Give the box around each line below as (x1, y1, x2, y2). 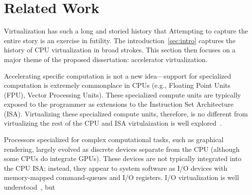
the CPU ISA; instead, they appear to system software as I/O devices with (4, 162, 228, 173)
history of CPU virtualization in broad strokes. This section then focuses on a (4, 45, 236, 55)
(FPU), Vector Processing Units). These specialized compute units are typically (4, 89, 241, 99)
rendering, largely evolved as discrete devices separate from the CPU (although (4, 144, 240, 154)
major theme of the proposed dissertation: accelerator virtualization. (4, 54, 208, 64)
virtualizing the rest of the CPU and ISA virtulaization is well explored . (4, 118, 222, 128)
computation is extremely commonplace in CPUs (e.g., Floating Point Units (4, 80, 231, 90)
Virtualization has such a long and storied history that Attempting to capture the (4, 26, 248, 36)
